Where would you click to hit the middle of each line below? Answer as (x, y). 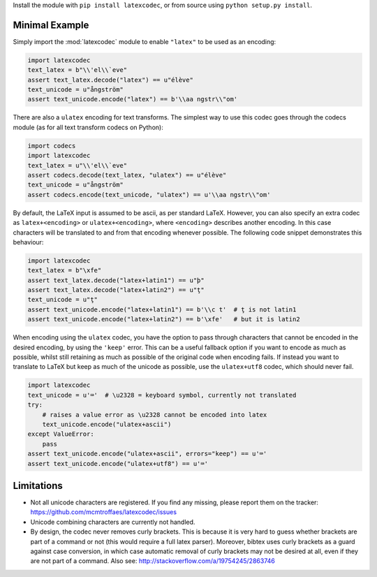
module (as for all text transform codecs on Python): (88, 127)
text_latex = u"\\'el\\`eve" (77, 165)
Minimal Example (51, 25)
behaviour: (28, 242)
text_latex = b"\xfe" (65, 270)
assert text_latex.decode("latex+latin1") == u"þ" (116, 280)
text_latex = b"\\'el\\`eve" (77, 70)
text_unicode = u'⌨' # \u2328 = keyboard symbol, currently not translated (162, 395)
